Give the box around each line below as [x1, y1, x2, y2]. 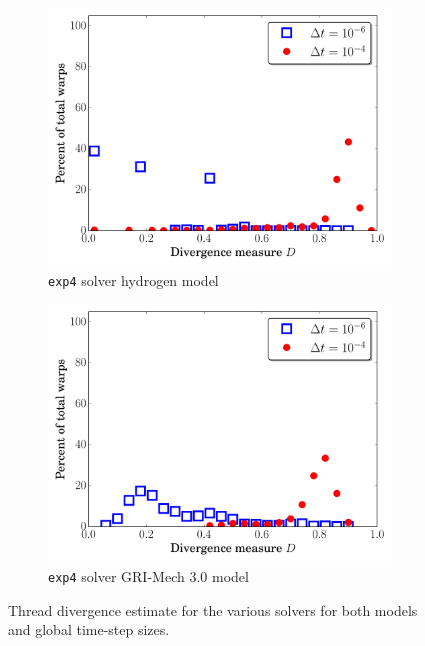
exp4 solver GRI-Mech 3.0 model [48, 565, 249, 586]
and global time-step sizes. [8, 619, 170, 640]
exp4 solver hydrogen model [48, 269, 219, 290]
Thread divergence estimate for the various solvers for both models [8, 599, 418, 620]
